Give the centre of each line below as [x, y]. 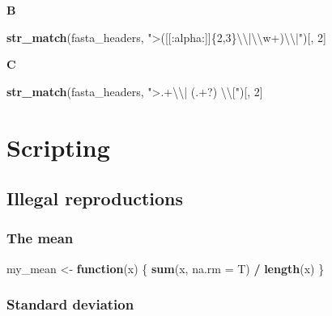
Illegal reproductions [95, 198]
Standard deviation [70, 304]
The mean [40, 238]
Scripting [58, 147]
